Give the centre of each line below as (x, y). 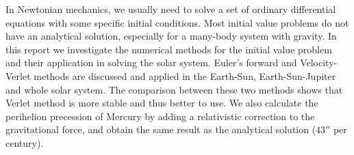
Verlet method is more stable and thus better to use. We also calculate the (162, 103)
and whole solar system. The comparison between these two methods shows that (174, 89)
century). (25, 142)
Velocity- (319, 62)
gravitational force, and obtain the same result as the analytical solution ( (161, 129)
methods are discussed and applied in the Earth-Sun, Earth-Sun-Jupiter (185, 75)
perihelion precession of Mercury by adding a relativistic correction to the (160, 116)
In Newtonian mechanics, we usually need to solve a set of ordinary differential (171, 9)
